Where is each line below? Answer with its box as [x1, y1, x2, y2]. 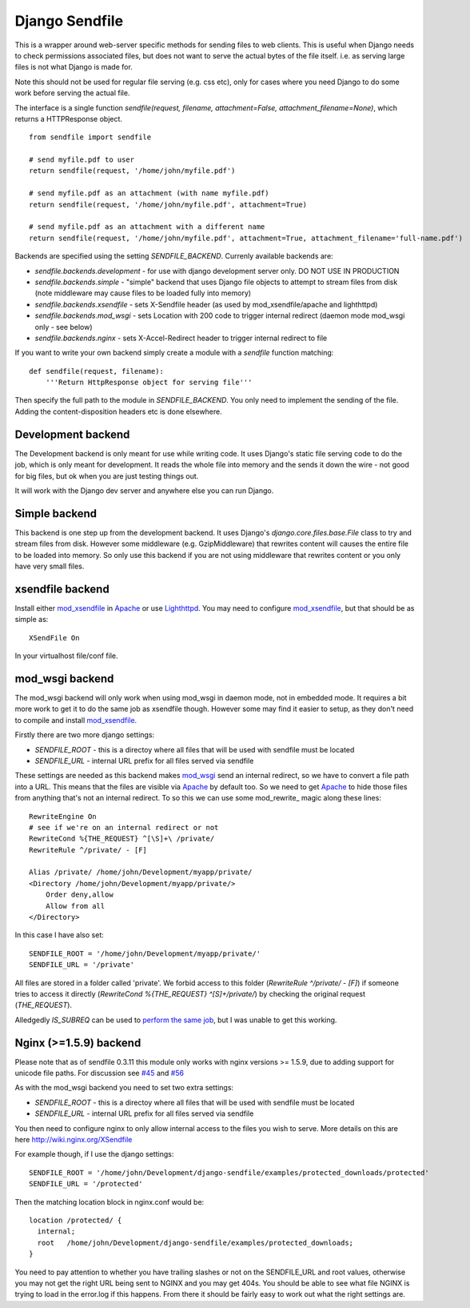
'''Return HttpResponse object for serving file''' [45, 378, 253, 387]
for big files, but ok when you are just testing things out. [14, 471, 199, 480]
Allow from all [45, 901, 106, 910]
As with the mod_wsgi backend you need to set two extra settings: [14, 1083, 234, 1093]
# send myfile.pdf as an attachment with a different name [29, 223, 265, 231]
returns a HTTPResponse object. [14, 114, 123, 123]
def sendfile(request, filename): [29, 367, 164, 375]
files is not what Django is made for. [14, 62, 133, 72]
